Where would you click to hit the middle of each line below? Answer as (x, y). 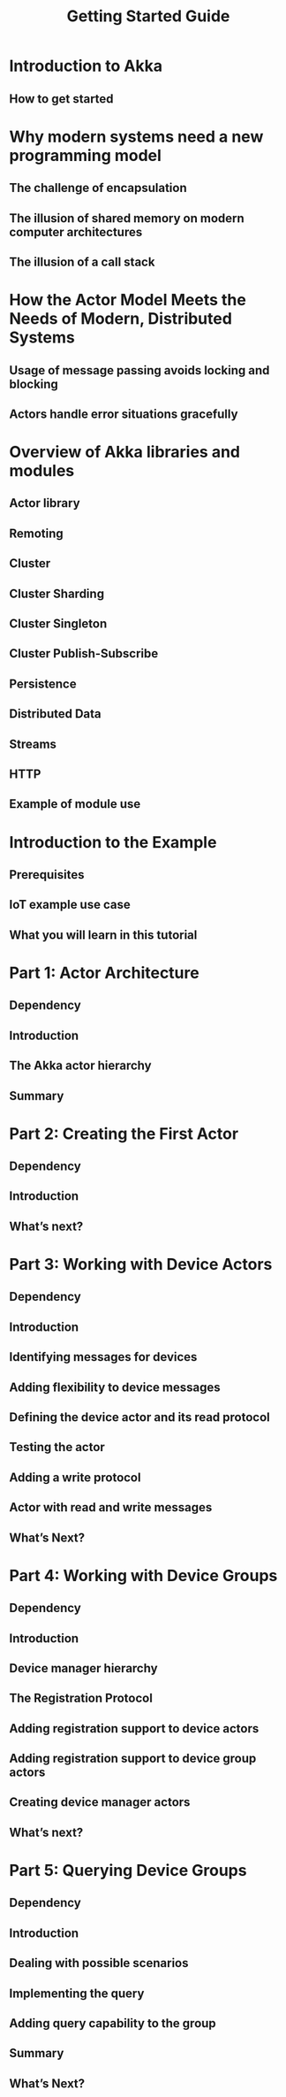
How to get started (61, 99)
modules (42, 471)
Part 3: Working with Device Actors (141, 1265)
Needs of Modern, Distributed (120, 319)
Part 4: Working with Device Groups (143, 1575)
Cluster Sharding (56, 593)
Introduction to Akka (86, 66)
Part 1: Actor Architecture (105, 973)
